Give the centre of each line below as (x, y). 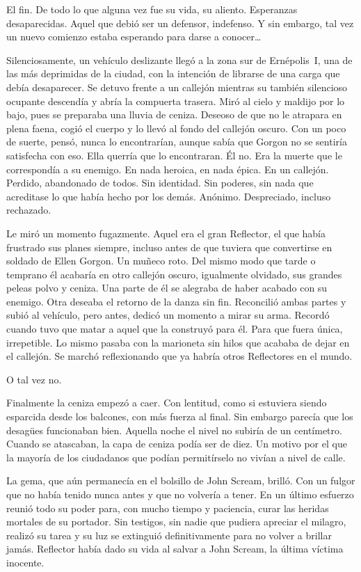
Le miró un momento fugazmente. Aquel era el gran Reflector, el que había (166, 233)
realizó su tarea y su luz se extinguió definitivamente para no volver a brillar (169, 535)
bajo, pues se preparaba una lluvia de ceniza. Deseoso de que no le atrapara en (174, 114)
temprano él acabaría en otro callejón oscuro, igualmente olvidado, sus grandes (174, 274)
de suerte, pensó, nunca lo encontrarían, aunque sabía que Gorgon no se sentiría (177, 142)
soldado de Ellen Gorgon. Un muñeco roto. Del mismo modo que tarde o (161, 261)
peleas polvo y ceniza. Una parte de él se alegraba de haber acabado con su (167, 288)
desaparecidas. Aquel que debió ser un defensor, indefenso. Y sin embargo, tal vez (180, 23)
